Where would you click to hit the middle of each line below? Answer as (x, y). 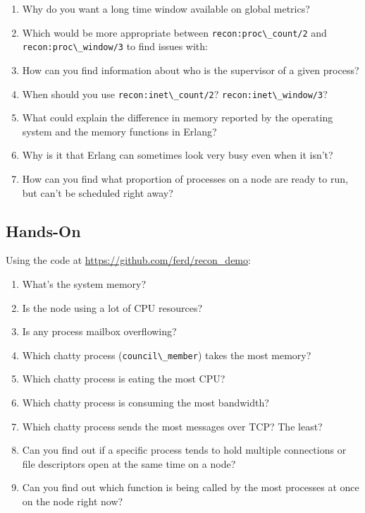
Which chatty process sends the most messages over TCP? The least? (172, 426)
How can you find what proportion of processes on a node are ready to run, (185, 178)
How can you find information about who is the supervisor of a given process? (191, 70)
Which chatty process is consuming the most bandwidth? (146, 402)
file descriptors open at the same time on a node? (129, 463)
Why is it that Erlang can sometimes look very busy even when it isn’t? (178, 155)
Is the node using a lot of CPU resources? (112, 307)
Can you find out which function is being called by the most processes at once (191, 487)
